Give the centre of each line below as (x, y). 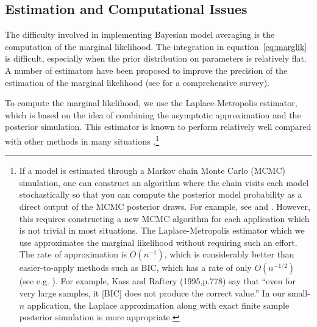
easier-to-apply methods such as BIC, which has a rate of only (135, 268)
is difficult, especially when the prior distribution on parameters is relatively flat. (156, 58)
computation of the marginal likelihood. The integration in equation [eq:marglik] (156, 46)
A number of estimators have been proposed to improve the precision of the (146, 70)
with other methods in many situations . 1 (82, 140)
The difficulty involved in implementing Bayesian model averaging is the (140, 34)
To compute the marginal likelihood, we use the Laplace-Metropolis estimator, (151, 103)
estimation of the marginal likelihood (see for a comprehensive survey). (137, 82)
